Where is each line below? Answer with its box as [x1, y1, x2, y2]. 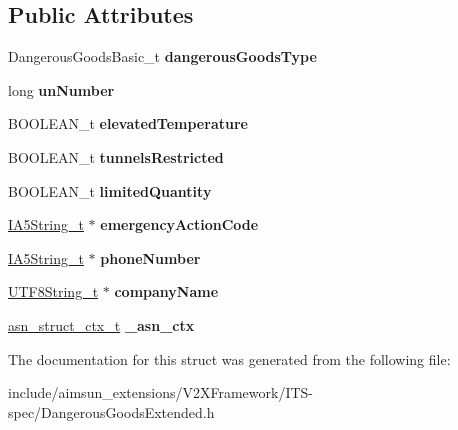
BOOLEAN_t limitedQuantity [8, 180, 212, 201]
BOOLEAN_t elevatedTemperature [8, 113, 248, 134]
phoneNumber [100, 247, 201, 268]
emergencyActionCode [100, 214, 259, 235]
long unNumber [8, 79, 115, 100]
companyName [114, 281, 219, 302]
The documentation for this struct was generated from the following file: [8, 348, 451, 369]
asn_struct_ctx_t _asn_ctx [8, 314, 195, 335]
